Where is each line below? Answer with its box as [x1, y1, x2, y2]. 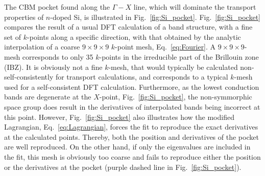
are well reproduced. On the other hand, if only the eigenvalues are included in [4, 141, 251, 152]
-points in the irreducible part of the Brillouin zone [99, 51, 259, 62]
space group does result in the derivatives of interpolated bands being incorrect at [4, 101, 260, 112]
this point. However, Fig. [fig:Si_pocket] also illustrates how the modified [4, 111, 234, 122]
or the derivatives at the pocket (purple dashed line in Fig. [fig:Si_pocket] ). [4, 161, 242, 172]
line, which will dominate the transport [133, 2, 256, 12]
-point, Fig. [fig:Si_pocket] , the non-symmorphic [99, 91, 252, 102]
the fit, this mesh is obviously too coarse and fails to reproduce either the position [4, 151, 261, 162]
